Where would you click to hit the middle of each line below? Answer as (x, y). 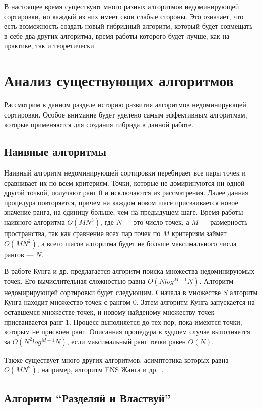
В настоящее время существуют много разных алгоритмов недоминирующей (122, 6)
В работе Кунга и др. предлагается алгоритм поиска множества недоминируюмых (129, 271)
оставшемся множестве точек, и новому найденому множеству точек (109, 312)
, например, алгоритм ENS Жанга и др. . (100, 369)
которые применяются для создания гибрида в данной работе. (99, 124)
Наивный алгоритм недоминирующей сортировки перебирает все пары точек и (125, 173)
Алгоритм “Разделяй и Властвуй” (87, 398)
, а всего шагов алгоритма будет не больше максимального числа (137, 243)
